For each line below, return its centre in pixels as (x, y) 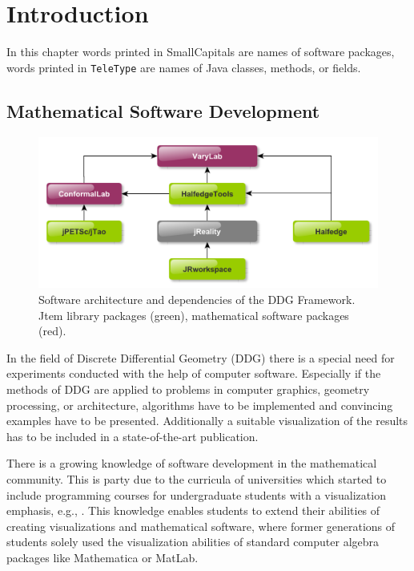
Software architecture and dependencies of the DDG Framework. (197, 299)
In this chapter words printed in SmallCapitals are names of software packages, (201, 52)
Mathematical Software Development (163, 110)
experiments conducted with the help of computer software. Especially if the (194, 373)
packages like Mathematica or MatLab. (102, 557)
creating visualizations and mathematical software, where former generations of (201, 526)
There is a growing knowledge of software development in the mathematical (192, 463)
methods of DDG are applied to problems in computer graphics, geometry (188, 389)
